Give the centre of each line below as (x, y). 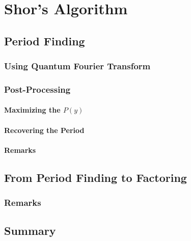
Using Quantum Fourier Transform (77, 66)
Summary (30, 231)
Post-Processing (37, 89)
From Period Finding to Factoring (95, 177)
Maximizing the (32, 110)
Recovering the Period (44, 130)
